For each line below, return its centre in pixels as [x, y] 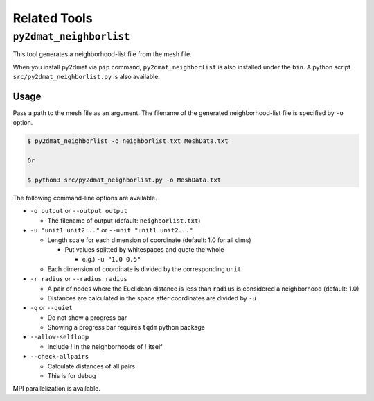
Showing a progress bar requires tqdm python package [126, 327]
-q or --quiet [51, 308]
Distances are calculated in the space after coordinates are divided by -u [152, 298]
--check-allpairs [60, 357]
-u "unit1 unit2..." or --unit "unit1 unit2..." [112, 230]
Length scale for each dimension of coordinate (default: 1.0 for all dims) [150, 240]
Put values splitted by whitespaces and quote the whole [144, 249]
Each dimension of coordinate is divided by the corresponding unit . [145, 269]
